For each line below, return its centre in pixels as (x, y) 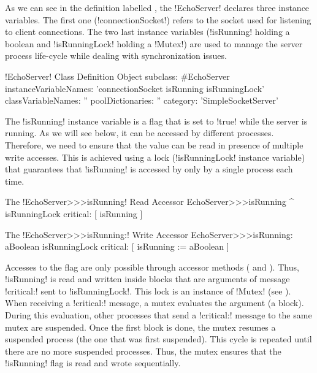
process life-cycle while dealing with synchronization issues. (116, 56)
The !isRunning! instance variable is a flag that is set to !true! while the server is (156, 121)
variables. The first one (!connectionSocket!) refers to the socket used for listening (158, 19)
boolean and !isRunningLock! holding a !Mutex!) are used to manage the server (154, 43)
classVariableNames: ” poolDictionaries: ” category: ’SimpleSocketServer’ (142, 100)
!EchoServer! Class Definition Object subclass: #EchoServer (117, 76)
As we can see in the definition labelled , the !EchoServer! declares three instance (157, 7)
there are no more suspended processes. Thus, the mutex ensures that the (143, 351)
